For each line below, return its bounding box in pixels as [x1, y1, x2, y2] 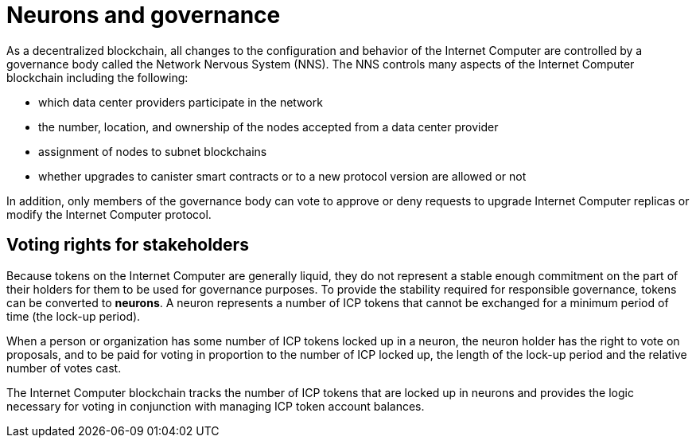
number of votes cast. [6, 360, 122, 375]
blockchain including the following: [6, 70, 189, 84]
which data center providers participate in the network [38, 95, 323, 109]
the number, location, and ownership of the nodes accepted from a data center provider [38, 119, 499, 134]
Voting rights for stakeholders [6, 235, 249, 255]
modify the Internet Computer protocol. [6, 207, 212, 221]
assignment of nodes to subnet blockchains [38, 144, 267, 158]
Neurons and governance [6, 2, 281, 29]
